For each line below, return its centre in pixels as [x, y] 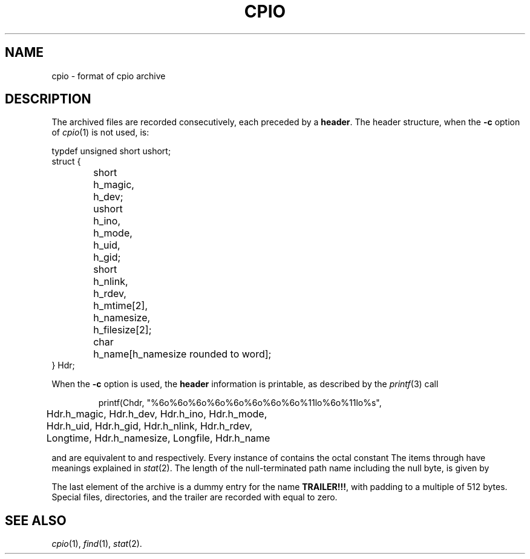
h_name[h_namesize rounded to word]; [182, 354]
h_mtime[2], [120, 306]
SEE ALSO [36, 520]
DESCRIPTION [48, 99]
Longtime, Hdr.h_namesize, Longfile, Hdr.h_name [158, 438]
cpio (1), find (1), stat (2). [97, 544]
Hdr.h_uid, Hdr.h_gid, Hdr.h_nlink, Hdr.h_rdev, [149, 426]
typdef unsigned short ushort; [111, 151]
